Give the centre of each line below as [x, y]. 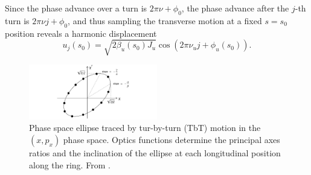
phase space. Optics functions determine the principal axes [172, 140]
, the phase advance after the [235, 8]
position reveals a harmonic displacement [81, 33]
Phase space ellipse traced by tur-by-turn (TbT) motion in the [145, 128]
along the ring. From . [70, 164]
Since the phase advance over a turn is [76, 8]
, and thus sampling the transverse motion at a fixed [165, 20]
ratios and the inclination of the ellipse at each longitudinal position [155, 153]
